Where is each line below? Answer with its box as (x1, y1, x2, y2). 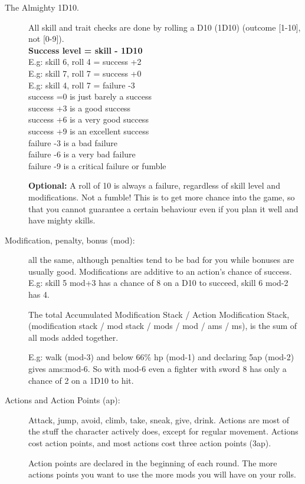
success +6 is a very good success (28, 113, 149, 126)
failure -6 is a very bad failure (28, 148, 136, 160)
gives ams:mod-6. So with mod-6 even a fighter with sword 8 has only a (28, 363, 287, 375)
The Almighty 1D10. (5, 1, 79, 13)
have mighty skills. (28, 214, 96, 226)
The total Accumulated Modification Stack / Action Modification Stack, (28, 308, 290, 320)
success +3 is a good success (28, 101, 131, 114)
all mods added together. (28, 331, 119, 343)
